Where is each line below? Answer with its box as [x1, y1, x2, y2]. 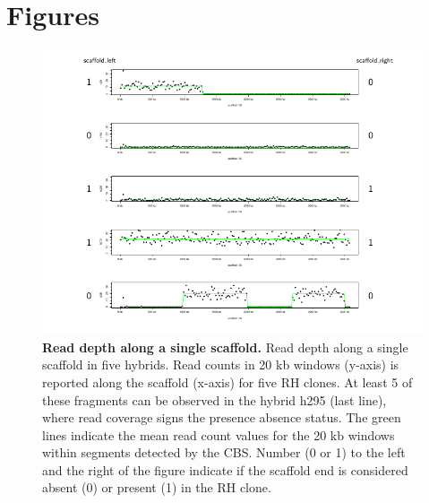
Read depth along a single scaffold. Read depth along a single [42, 337, 408, 356]
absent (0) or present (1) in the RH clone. [42, 478, 271, 497]
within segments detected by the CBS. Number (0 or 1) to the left [42, 443, 406, 462]
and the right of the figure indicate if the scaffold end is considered [42, 460, 408, 479]
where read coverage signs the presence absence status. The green [42, 408, 401, 427]
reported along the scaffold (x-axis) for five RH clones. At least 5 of [42, 372, 413, 391]
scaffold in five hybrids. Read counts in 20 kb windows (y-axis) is [42, 355, 399, 374]
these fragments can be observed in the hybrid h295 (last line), [42, 390, 387, 409]
